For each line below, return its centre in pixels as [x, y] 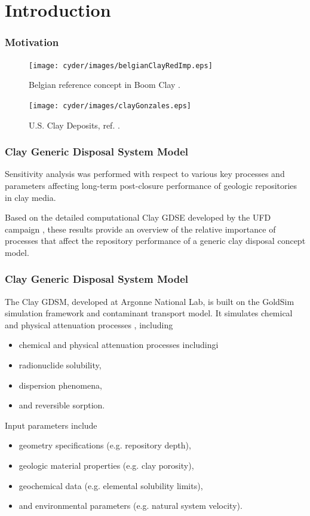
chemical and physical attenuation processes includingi [119, 345]
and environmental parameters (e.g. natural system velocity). [131, 506]
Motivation [32, 42]
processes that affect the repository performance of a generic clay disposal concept [155, 241]
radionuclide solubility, [60, 365]
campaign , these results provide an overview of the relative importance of [140, 229]
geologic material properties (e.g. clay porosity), [106, 465]
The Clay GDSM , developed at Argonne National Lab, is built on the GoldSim [150, 301]
